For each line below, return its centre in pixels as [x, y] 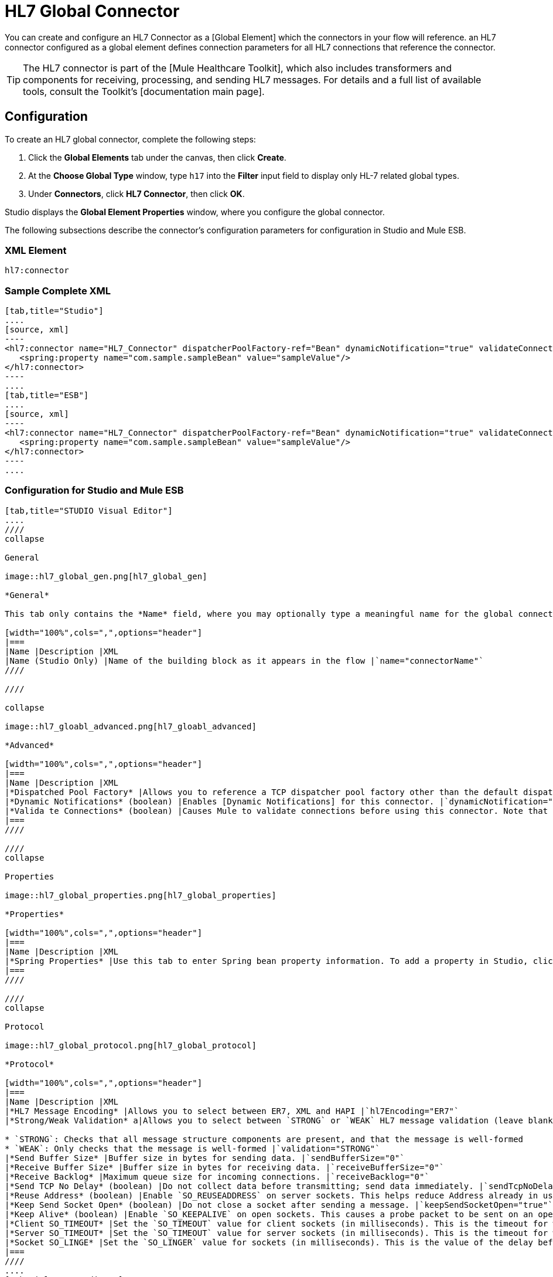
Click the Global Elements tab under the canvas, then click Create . [157, 157]
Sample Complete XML [58, 291]
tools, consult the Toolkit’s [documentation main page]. [144, 91]
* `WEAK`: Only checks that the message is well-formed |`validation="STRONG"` [192, 1148]
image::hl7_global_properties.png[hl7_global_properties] [141, 895]
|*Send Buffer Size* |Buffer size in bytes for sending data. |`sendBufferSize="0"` [205, 1158]
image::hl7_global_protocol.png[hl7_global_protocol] [131, 1045]
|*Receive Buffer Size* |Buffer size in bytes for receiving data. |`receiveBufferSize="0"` [225, 1167]
